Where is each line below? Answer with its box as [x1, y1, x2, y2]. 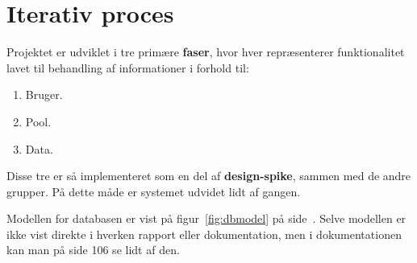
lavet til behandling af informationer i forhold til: [6, 59, 249, 76]
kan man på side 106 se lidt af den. [6, 241, 180, 258]
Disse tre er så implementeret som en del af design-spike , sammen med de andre [6, 167, 411, 184]
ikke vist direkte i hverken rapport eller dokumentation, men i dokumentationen [6, 225, 402, 242]
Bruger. [25, 86, 63, 103]
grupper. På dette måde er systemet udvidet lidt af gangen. [6, 183, 301, 199]
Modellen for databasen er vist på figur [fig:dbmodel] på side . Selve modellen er [6, 210, 407, 227]
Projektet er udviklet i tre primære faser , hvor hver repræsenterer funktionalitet [6, 43, 405, 60]
